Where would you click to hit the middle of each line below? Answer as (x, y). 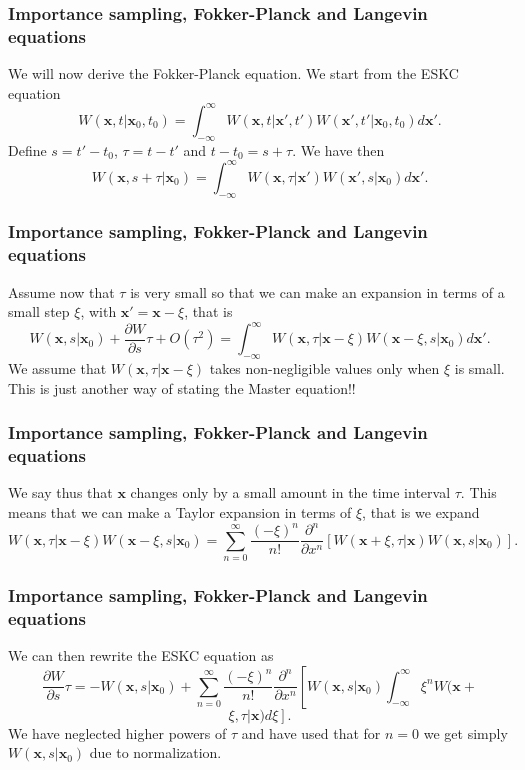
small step (39, 311)
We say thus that (60, 492)
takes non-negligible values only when (324, 368)
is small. (479, 368)
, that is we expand (421, 512)
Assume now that (61, 291)
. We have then (338, 149)
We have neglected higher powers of (117, 732)
